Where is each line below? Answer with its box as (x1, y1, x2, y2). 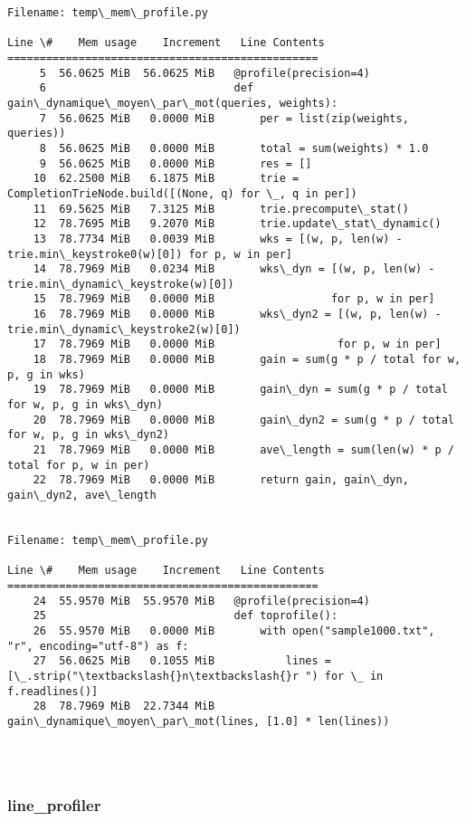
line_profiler (7, 794, 101, 816)
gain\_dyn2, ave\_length (7, 489, 157, 501)
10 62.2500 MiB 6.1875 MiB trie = (33, 172, 300, 186)
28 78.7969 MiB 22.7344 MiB (33, 700, 215, 713)
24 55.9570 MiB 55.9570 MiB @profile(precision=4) (33, 594, 370, 607)
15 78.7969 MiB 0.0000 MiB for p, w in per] (33, 292, 435, 306)
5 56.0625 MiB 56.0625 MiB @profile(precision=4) (39, 66, 370, 80)
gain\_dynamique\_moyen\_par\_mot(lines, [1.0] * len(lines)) (7, 714, 390, 728)
